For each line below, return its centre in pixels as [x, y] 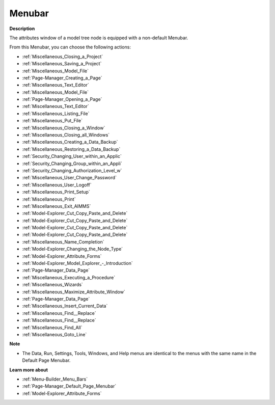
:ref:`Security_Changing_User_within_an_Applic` [72, 156]
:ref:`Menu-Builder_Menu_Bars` [55, 379]
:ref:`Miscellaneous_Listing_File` [56, 113]
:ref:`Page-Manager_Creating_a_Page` [62, 78]
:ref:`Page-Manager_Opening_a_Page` [62, 99]
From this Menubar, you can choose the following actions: [70, 47]
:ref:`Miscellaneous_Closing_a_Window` [64, 128]
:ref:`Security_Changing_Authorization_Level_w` [72, 170]
